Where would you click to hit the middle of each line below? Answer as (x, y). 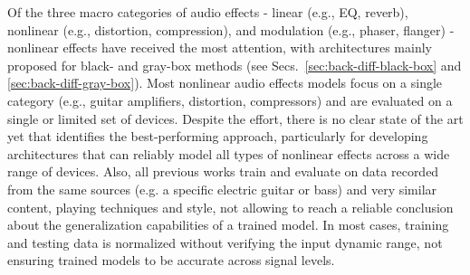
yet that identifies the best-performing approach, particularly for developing (218, 136)
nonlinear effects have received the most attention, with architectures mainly (220, 47)
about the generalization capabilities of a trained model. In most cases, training (228, 225)
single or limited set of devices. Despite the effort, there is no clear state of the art (235, 118)
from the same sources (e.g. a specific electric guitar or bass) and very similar (222, 189)
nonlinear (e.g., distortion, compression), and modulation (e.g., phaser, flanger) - (231, 29)
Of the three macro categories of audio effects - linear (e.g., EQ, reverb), (208, 12)
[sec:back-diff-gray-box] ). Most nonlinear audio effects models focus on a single (225, 83)
